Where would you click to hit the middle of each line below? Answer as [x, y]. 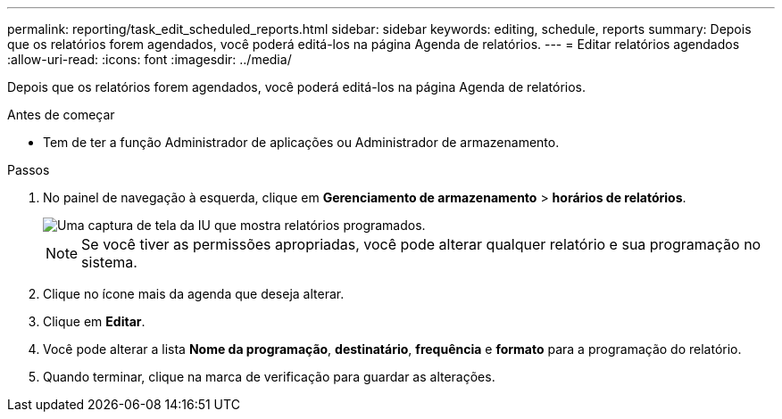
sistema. [109, 262]
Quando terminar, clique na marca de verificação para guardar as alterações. [269, 377]
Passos [29, 170]
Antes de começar [61, 115]
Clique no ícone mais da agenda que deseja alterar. [194, 294]
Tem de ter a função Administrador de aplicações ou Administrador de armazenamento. [301, 142]
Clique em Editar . [94, 321]
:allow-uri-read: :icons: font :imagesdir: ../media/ [150, 59]
